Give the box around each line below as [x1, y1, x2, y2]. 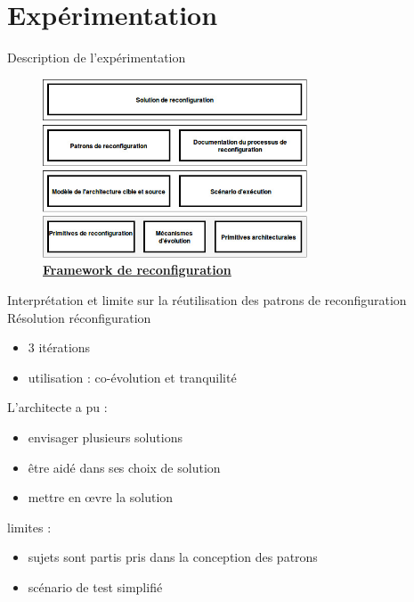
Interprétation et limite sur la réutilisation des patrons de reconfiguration [7, 291, 407, 309]
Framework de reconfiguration [43, 260, 231, 279]
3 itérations [28, 338, 91, 357]
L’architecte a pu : [7, 398, 108, 416]
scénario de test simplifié [28, 577, 163, 596]
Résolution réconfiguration [7, 308, 151, 326]
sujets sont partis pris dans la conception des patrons [28, 548, 318, 566]
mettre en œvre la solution [28, 488, 174, 507]
